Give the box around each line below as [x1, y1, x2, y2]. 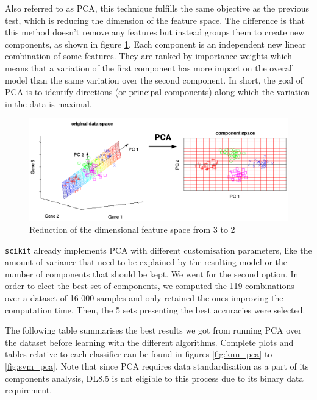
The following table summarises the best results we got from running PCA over [5, 324, 302, 337]
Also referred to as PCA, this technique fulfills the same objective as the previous [5, 2, 310, 14]
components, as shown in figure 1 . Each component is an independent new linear [5, 37, 306, 50]
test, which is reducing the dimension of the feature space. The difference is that [5, 13, 305, 26]
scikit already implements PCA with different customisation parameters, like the [5, 243, 312, 256]
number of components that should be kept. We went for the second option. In [5, 267, 299, 280]
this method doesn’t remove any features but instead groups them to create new [5, 26, 305, 38]
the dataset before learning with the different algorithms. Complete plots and [5, 335, 294, 348]
